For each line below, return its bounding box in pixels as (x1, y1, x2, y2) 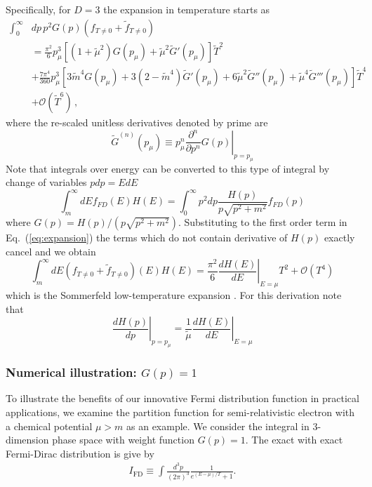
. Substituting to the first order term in (178, 215, 347, 229)
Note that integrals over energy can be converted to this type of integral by (6, 161, 330, 175)
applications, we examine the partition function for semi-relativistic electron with (6, 404, 355, 419)
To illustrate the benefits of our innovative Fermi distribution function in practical (6, 391, 359, 406)
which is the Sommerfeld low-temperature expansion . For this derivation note (6, 288, 342, 302)
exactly (324, 230, 355, 245)
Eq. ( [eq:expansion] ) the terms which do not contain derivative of (6, 230, 288, 245)
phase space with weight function (52, 432, 194, 447)
